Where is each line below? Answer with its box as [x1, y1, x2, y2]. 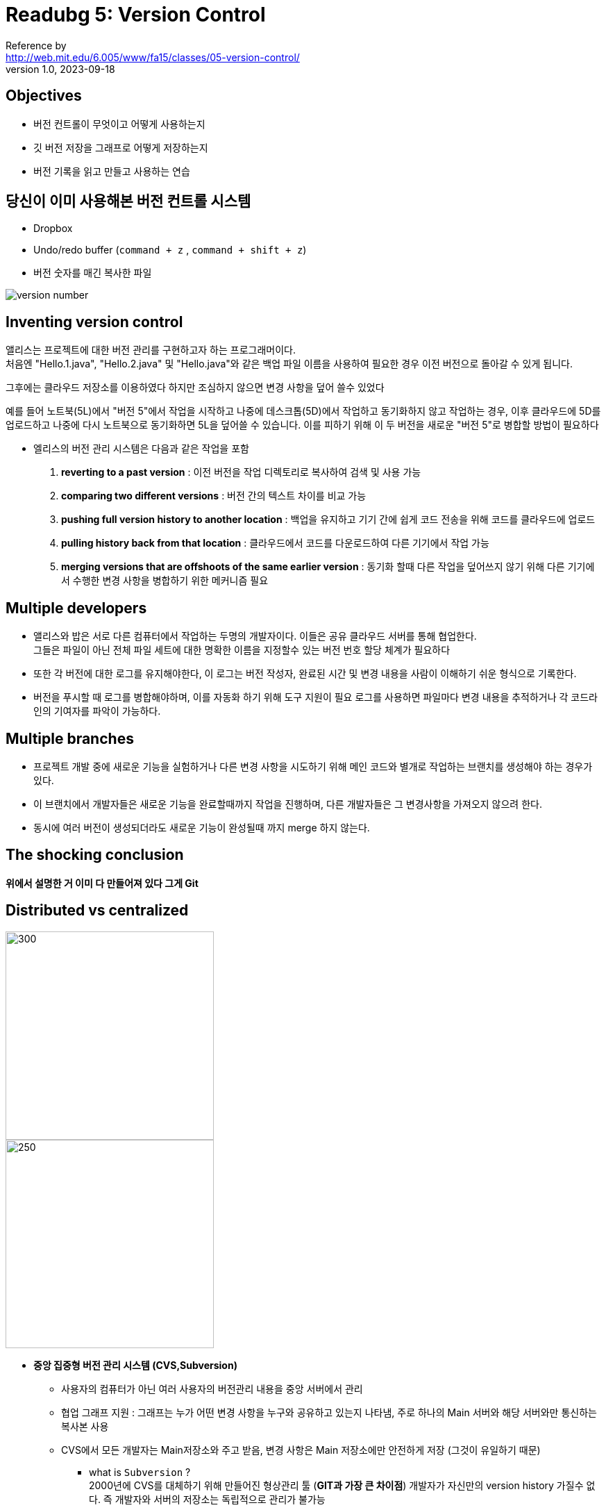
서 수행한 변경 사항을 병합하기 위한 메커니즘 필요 [61, 574, 269, 587]
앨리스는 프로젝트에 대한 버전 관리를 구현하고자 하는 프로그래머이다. [6, 344, 296, 356]
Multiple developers [6, 599, 147, 617]
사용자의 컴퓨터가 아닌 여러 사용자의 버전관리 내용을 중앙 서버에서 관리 [61, 1382, 363, 1395]
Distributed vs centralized [6, 902, 189, 920]
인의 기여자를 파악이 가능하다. [33, 705, 161, 717]
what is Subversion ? [89, 1466, 191, 1478]
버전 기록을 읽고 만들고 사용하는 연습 [33, 165, 190, 177]
